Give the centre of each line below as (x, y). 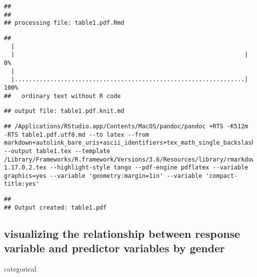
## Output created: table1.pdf (55, 207)
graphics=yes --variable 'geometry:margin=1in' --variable (103, 176)
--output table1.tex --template (57, 151)
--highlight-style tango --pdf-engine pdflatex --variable (149, 168)
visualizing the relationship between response (122, 233)
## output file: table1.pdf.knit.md (64, 111)
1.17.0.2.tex (25, 168)
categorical (20, 269)
